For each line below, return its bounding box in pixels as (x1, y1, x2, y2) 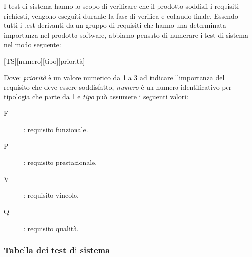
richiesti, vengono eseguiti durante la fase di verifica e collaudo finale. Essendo (4, 10, 238, 21)
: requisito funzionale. (24, 124, 88, 134)
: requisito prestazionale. (24, 157, 97, 167)
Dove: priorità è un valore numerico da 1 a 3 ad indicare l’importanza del (4, 72, 225, 82)
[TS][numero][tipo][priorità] (4, 55, 85, 66)
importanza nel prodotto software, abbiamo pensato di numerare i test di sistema (4, 29, 248, 40)
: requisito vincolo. (24, 190, 79, 200)
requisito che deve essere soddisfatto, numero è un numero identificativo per (4, 82, 232, 92)
